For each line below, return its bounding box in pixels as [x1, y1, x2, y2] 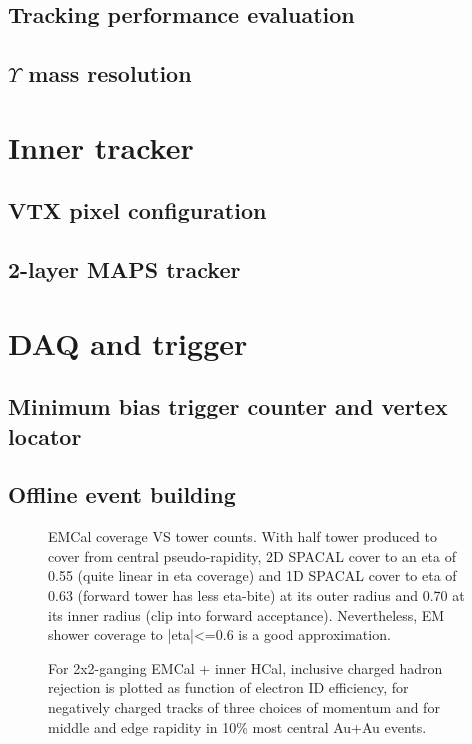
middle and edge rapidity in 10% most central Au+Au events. [48, 716, 427, 737]
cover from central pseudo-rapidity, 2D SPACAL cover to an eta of [48, 545, 457, 566]
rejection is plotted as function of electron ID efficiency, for [48, 677, 409, 698]
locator [8, 420, 82, 451]
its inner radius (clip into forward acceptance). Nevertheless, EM [48, 604, 445, 625]
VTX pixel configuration [8, 195, 267, 226]
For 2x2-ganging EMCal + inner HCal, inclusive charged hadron [48, 657, 443, 678]
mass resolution [28, 58, 192, 89]
